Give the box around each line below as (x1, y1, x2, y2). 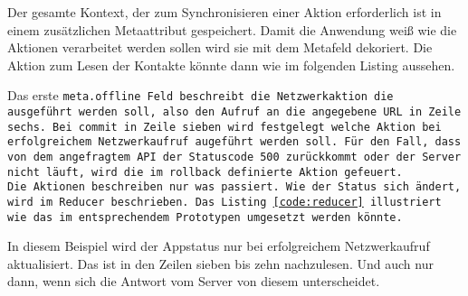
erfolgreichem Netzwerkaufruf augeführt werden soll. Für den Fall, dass (7, 135, 462, 149)
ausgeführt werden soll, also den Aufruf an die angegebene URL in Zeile (7, 106, 462, 119)
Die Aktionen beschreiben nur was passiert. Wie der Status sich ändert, (7, 180, 462, 194)
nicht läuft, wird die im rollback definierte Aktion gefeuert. (7, 165, 403, 179)
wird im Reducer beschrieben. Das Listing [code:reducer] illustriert (7, 195, 442, 208)
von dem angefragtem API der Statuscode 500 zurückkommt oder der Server (7, 151, 462, 163)
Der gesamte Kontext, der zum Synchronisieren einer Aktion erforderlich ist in (7, 3, 442, 21)
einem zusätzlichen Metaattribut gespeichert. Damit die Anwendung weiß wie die (7, 20, 457, 39)
